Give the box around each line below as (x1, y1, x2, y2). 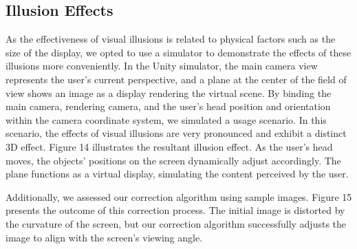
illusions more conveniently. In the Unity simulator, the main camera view (6, 58, 318, 73)
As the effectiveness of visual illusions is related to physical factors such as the (6, 32, 336, 46)
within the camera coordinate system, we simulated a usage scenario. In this (6, 112, 327, 127)
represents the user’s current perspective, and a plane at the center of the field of (6, 72, 347, 86)
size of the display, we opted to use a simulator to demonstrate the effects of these (6, 45, 351, 59)
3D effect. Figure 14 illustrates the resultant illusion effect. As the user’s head (6, 139, 333, 153)
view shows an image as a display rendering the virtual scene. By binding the (6, 85, 332, 100)
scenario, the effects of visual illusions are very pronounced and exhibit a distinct (6, 126, 347, 140)
